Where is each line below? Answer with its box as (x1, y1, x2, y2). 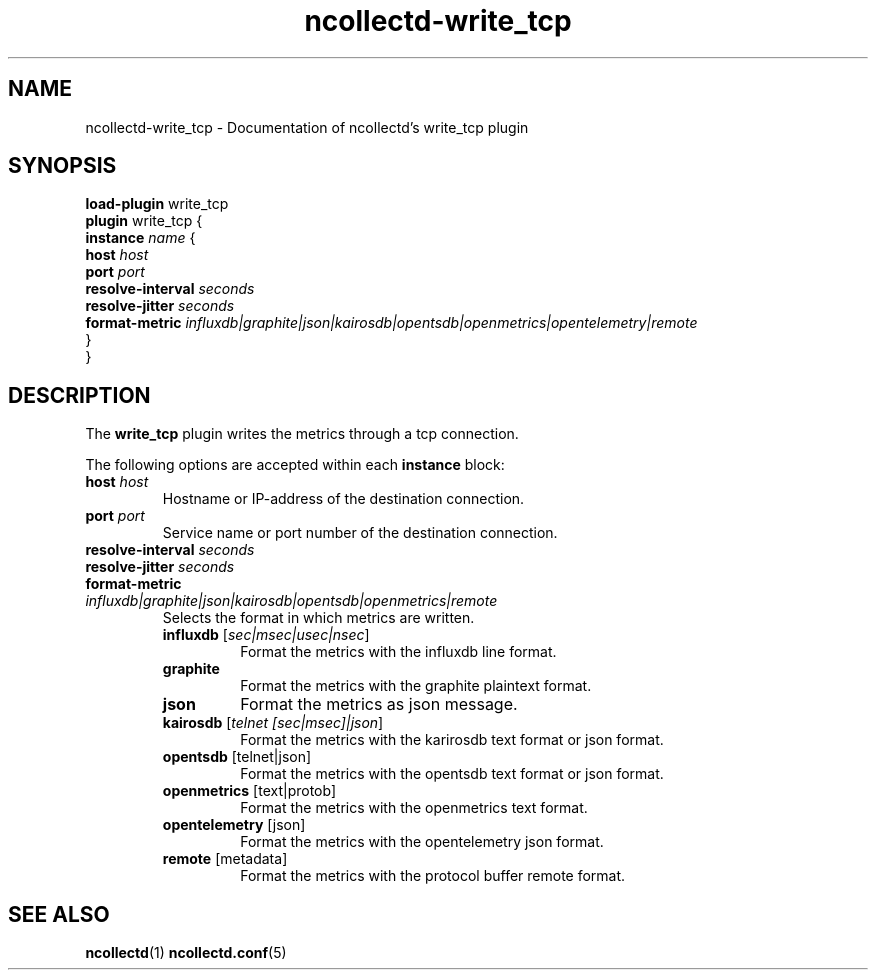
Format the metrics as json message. (240, 694, 518, 715)
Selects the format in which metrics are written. (162, 609, 475, 627)
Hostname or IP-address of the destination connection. (162, 490, 525, 508)
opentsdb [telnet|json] (162, 748, 312, 766)
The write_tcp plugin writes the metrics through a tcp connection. (85, 425, 519, 443)
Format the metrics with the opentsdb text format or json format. (240, 765, 664, 783)
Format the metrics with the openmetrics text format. (240, 799, 588, 817)
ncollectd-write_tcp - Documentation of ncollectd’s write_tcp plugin (85, 118, 529, 136)
